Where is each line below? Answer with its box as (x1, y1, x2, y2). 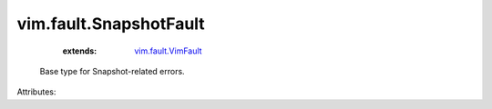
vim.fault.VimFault (134, 45, 202, 56)
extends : (62, 45, 97, 56)
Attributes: (16, 86, 56, 97)
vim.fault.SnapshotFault (16, 14, 205, 34)
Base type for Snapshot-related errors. (39, 65, 186, 76)
